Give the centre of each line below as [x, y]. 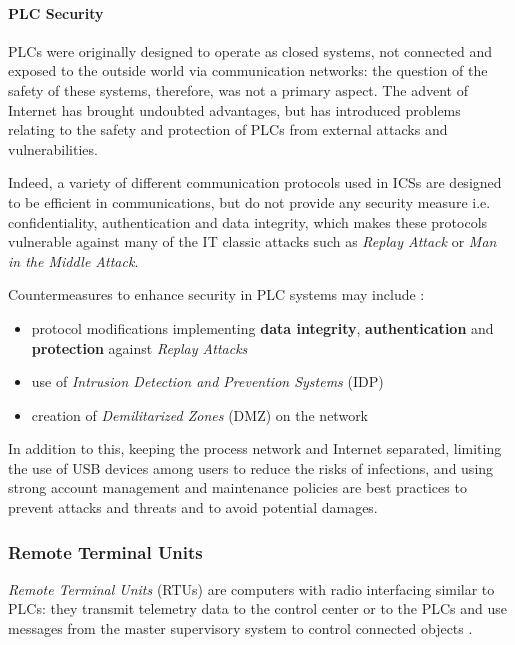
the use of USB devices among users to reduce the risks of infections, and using [251, 467]
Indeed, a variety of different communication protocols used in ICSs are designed [255, 182]
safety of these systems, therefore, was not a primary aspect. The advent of [238, 89]
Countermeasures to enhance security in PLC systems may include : [216, 294]
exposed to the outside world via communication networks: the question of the [248, 70]
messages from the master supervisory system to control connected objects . [240, 628]
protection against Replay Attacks [139, 347]
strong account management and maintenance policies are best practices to [237, 487]
